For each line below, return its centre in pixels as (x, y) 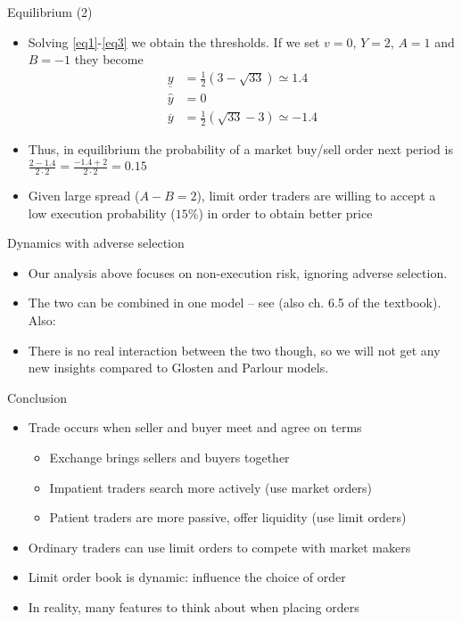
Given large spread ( (84, 196)
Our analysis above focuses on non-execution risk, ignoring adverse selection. (238, 272)
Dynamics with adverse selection (96, 243)
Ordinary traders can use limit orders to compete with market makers (219, 547)
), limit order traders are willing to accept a (316, 196)
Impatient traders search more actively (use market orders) (211, 487)
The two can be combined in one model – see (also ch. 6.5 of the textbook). (235, 303)
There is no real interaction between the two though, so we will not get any (234, 350)
